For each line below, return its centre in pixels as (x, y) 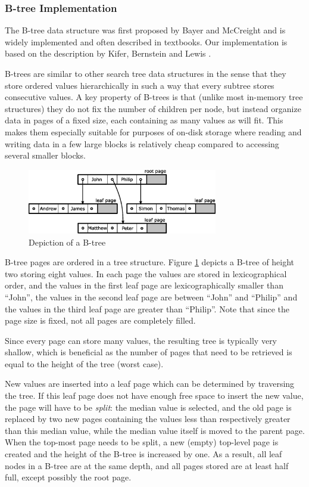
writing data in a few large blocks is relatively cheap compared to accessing (142, 143)
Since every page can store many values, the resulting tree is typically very (141, 340)
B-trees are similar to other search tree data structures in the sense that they (146, 73)
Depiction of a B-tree (67, 242)
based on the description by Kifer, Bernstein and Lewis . (108, 53)
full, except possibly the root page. (68, 477)
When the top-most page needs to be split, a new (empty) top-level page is (142, 442)
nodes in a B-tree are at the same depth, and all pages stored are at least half (147, 465)
